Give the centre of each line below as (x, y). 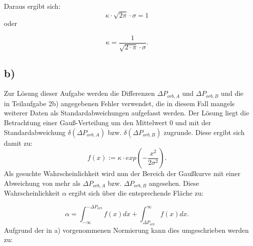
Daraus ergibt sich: (32, 6)
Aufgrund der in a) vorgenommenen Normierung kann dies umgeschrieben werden (126, 230)
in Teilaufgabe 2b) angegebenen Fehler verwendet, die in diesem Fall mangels (119, 103)
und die (232, 93)
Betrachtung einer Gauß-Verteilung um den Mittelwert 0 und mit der (108, 123)
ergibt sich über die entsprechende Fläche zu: (136, 193)
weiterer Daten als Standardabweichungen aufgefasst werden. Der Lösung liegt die (126, 113)
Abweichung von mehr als (42, 183)
